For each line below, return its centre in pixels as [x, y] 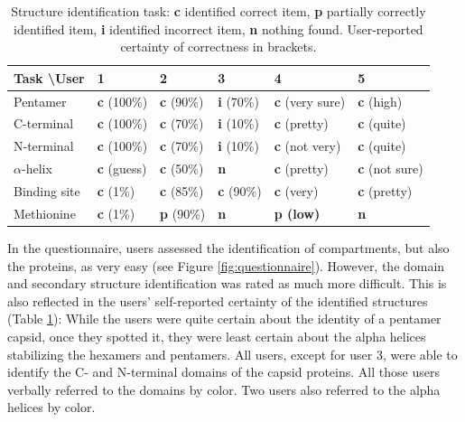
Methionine [45, 213]
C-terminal [44, 123]
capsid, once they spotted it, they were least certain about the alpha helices [217, 336]
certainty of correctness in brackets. [219, 47]
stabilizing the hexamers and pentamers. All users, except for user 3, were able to [232, 354]
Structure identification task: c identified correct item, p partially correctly [219, 11]
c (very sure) [310, 101]
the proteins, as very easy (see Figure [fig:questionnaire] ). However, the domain [226, 265]
